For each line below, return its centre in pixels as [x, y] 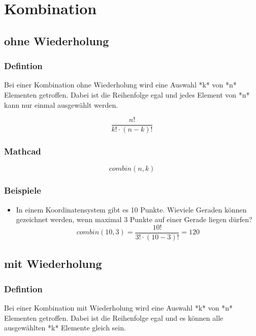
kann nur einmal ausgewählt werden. [61, 104]
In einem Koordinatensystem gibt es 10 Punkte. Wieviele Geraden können [131, 209]
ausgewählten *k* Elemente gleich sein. [65, 328]
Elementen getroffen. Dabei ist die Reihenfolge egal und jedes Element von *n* [127, 94]
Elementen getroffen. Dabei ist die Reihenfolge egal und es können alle [114, 317]
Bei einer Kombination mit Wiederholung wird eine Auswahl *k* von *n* [118, 307]
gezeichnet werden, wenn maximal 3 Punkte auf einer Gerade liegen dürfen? [134, 219]
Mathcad [23, 151]
